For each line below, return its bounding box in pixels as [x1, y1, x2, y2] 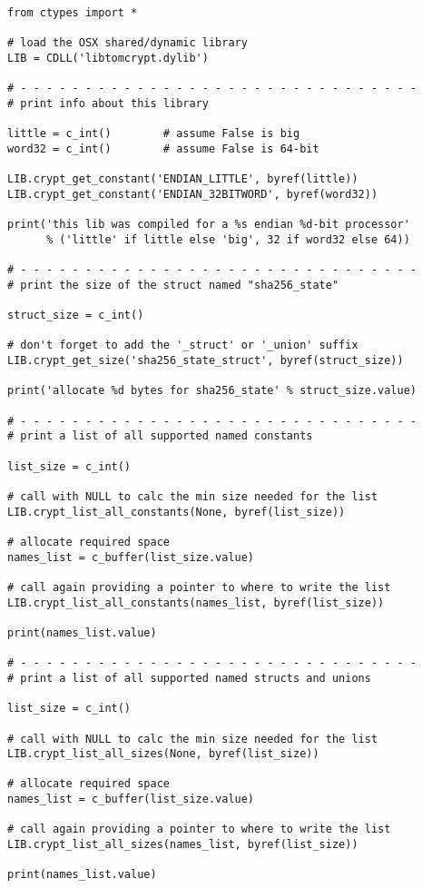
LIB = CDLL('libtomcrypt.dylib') [7, 51, 209, 64]
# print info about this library [7, 96, 209, 110]
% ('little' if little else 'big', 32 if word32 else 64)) [45, 232, 410, 246]
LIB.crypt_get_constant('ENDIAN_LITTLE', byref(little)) [7, 173, 358, 186]
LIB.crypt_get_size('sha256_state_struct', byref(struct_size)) [7, 354, 404, 368]
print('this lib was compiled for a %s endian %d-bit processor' [7, 218, 410, 232]
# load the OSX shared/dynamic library [7, 36, 248, 50]
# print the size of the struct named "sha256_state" [7, 278, 339, 291]
